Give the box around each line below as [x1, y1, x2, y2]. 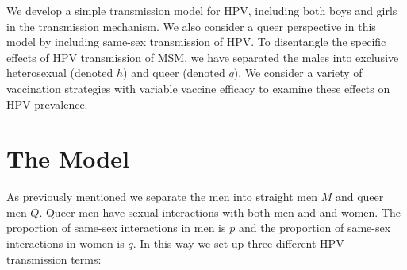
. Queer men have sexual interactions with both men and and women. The [39, 203, 401, 220]
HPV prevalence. [6, 95, 88, 112]
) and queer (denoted [123, 64, 225, 81]
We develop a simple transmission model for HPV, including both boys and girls [6, 2, 397, 18]
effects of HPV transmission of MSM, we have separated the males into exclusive [6, 48, 399, 65]
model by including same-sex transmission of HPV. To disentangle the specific [6, 33, 386, 50]
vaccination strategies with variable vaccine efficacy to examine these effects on [6, 79, 390, 96]
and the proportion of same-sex [238, 219, 391, 236]
